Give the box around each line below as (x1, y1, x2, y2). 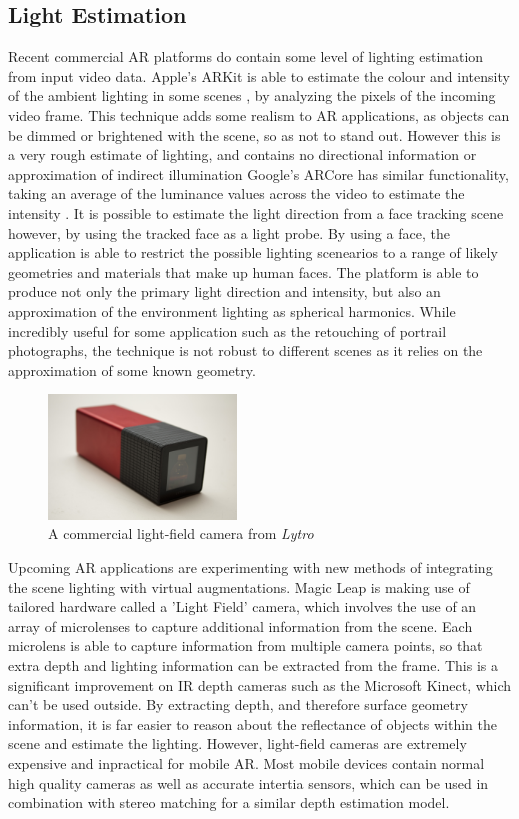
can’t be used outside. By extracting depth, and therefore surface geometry (8, 694, 468, 715)
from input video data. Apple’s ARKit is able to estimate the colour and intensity (8, 65, 510, 86)
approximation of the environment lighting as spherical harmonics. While (8, 300, 456, 321)
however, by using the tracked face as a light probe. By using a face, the (8, 222, 450, 243)
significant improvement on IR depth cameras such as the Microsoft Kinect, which (8, 674, 512, 695)
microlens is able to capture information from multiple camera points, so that (8, 635, 483, 656)
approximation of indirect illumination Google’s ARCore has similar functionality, (8, 163, 509, 184)
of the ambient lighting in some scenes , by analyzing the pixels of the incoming (8, 85, 496, 106)
